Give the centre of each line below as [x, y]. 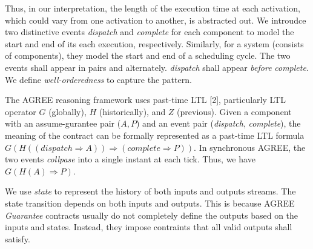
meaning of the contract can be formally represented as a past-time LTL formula [155, 135]
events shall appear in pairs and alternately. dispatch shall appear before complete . [157, 67]
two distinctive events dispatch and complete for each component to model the [150, 32]
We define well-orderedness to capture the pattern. [98, 79]
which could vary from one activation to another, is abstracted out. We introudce [156, 20]
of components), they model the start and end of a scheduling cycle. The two [148, 55]
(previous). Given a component [234, 111]
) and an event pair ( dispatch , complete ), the [218, 123]
